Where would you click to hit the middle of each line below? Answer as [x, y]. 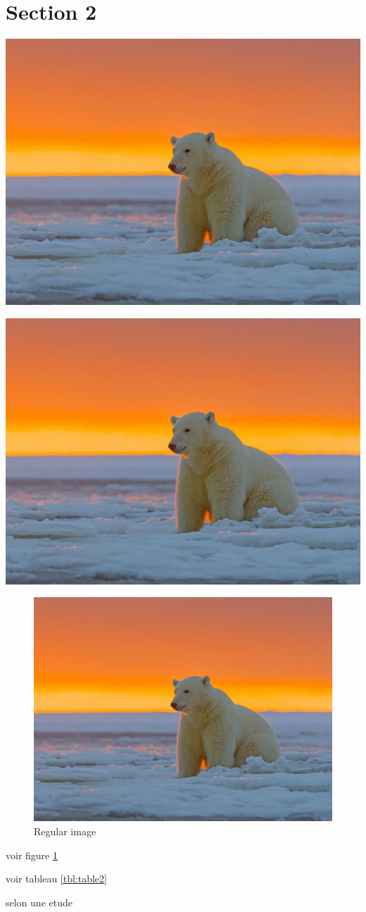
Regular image [65, 831]
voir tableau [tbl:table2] [56, 879]
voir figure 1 [32, 855]
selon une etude [39, 902]
